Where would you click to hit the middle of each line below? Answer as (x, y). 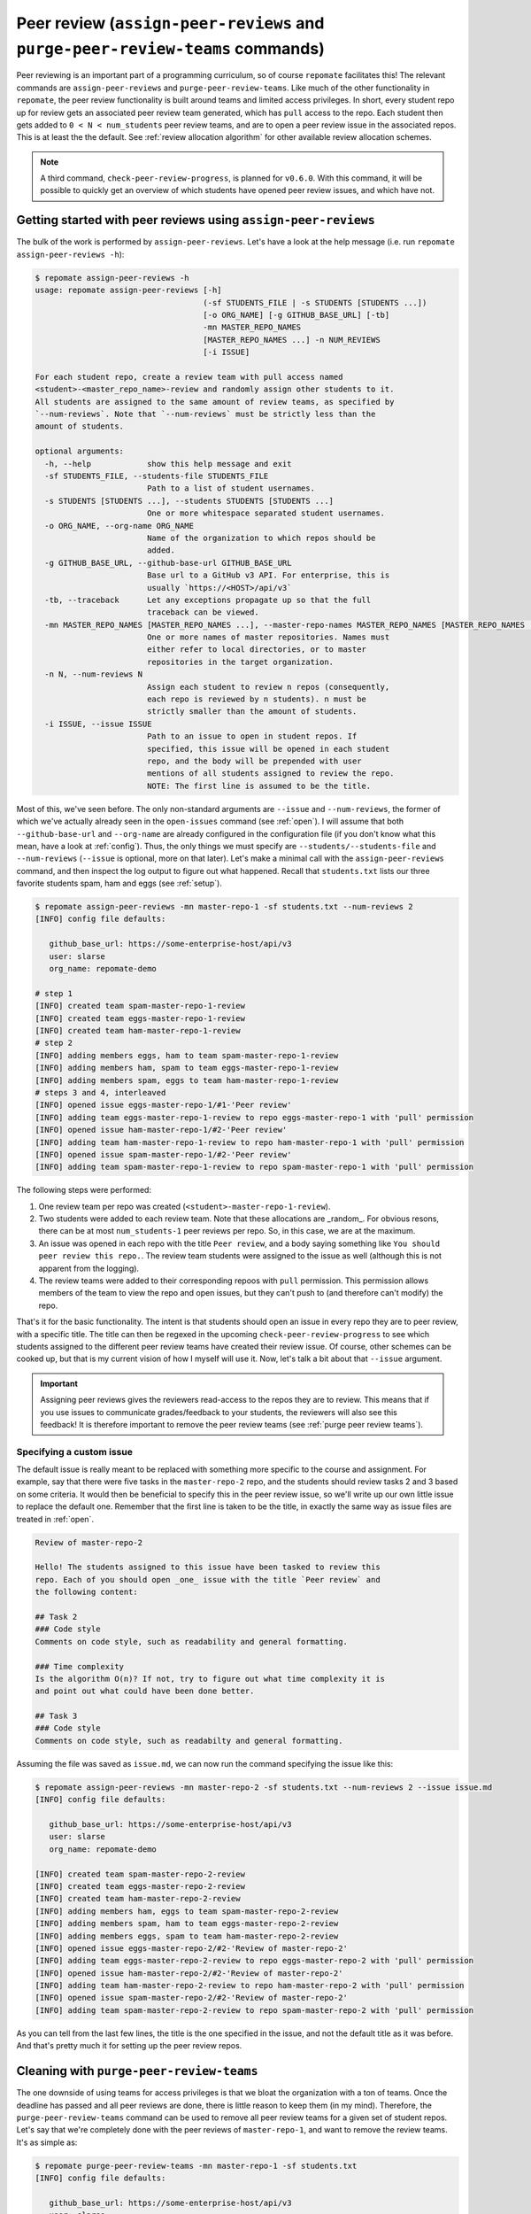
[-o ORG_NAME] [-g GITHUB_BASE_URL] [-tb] (296, 315)
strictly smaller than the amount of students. (252, 712)
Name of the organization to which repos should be (261, 538)
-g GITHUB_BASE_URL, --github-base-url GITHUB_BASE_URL (168, 563)
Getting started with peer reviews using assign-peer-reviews (196, 220)
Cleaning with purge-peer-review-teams (137, 2071)
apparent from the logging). (89, 1268)
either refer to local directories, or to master (257, 650)
